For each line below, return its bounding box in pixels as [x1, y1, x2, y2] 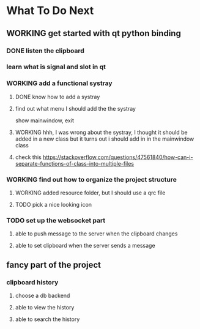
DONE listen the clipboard [6, 46, 84, 55]
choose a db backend [15, 292, 70, 299]
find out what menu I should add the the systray [15, 105, 136, 112]
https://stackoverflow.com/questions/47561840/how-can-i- [42, 153, 193, 161]
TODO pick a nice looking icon [15, 201, 92, 209]
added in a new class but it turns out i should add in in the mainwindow [15, 135, 194, 142]
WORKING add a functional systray [6, 79, 113, 87]
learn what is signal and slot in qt [6, 62, 106, 71]
